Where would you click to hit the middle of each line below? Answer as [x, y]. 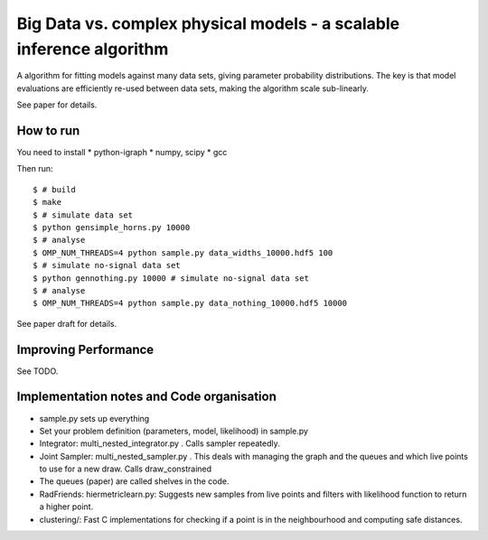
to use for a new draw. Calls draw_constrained [126, 469]
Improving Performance [85, 349]
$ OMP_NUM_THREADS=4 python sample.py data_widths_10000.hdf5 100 [183, 252]
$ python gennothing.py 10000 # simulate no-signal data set [171, 278]
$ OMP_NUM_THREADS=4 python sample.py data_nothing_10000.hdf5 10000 [190, 303]
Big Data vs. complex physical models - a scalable [208, 23]
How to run [48, 130]
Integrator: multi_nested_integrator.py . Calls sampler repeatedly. [160, 443]
